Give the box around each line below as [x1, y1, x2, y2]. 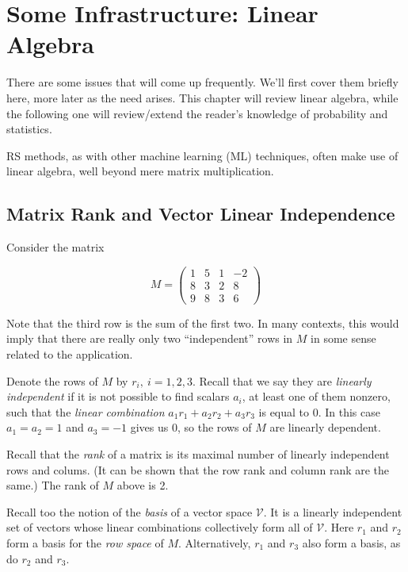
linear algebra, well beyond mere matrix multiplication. [6, 163, 274, 179]
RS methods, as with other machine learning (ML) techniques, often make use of [6, 147, 398, 163]
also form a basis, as [302, 534, 401, 551]
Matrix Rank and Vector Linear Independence [6, 202, 395, 226]
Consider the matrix [6, 239, 105, 255]
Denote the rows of [6, 372, 98, 389]
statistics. [6, 121, 52, 137]
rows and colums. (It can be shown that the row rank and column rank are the [6, 461, 390, 478]
